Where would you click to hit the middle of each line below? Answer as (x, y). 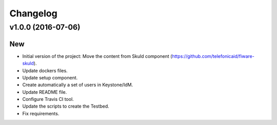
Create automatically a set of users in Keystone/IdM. (78, 85)
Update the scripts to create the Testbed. (66, 106)
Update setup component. (50, 77)
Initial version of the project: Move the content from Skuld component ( (97, 56)
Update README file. (45, 92)
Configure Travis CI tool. (48, 99)
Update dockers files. (45, 70)
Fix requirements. (41, 113)
